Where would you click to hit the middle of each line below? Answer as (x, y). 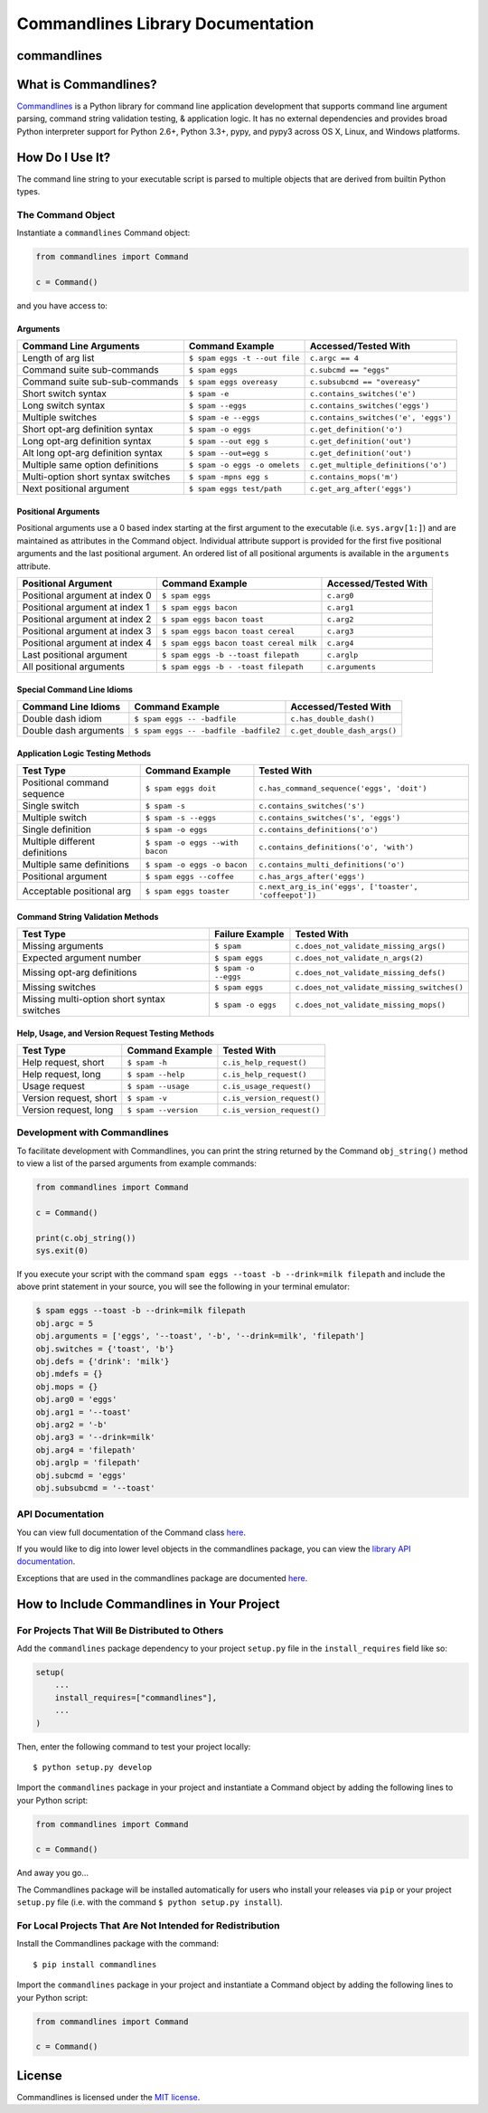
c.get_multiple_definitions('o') (378, 464)
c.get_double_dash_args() (344, 730)
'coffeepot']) (288, 895)
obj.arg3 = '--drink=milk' (95, 1437)
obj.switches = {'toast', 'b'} (105, 1349)
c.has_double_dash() (333, 719)
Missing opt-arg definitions (80, 972)
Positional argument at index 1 (86, 607)
